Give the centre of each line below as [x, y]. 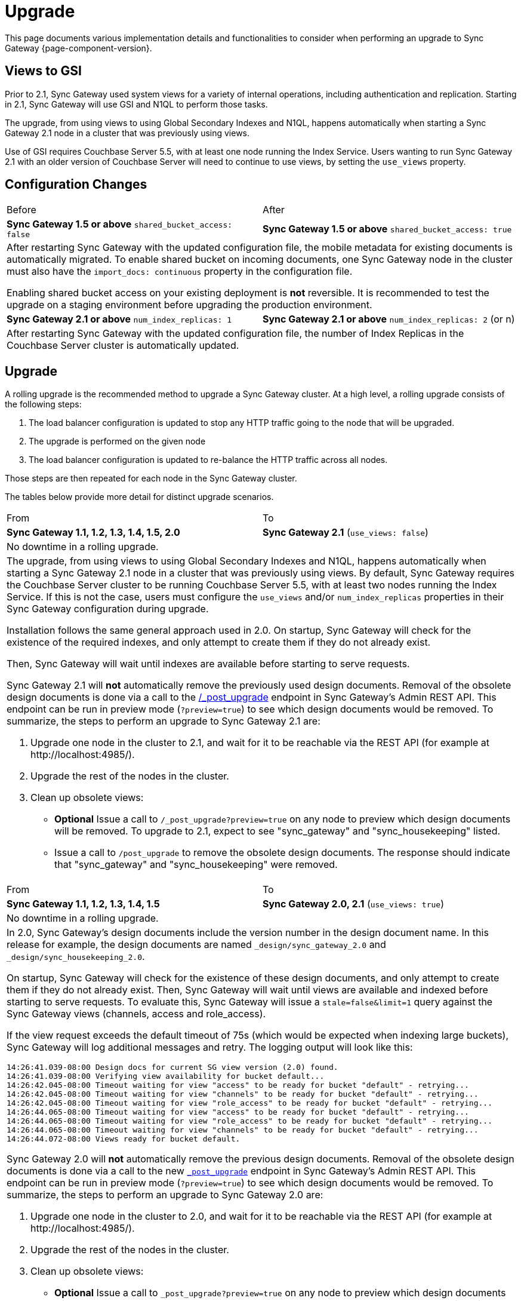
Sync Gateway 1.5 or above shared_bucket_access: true [387, 228]
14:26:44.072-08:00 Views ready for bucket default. [124, 1139]
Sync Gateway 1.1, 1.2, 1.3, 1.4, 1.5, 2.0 [93, 533]
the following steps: [43, 404]
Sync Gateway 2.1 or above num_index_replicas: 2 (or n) [389, 319]
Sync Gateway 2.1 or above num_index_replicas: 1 [119, 319]
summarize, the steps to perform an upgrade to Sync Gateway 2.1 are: [164, 721]
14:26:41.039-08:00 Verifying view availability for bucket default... [166, 1076]
